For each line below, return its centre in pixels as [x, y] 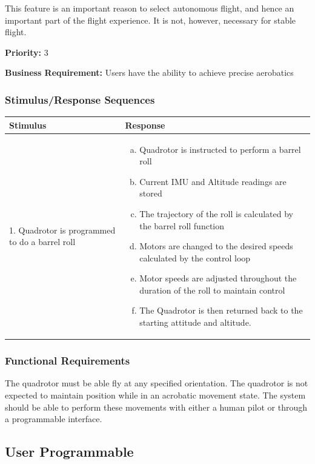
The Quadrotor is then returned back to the [221, 310]
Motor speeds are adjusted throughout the [218, 278]
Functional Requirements [68, 361]
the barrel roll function [182, 225]
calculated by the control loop [195, 257]
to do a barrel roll [42, 242]
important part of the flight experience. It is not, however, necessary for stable [151, 20]
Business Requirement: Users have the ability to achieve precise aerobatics [149, 72]
